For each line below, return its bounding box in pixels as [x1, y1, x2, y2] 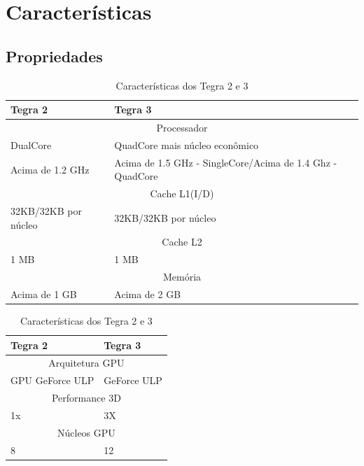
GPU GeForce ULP [10, 373, 94, 388]
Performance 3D [51, 390, 121, 405]
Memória [162, 269, 202, 284]
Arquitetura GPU [48, 355, 125, 370]
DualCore [10, 137, 52, 152]
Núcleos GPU [57, 425, 115, 439]
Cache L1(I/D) [150, 186, 214, 201]
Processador [156, 120, 208, 135]
